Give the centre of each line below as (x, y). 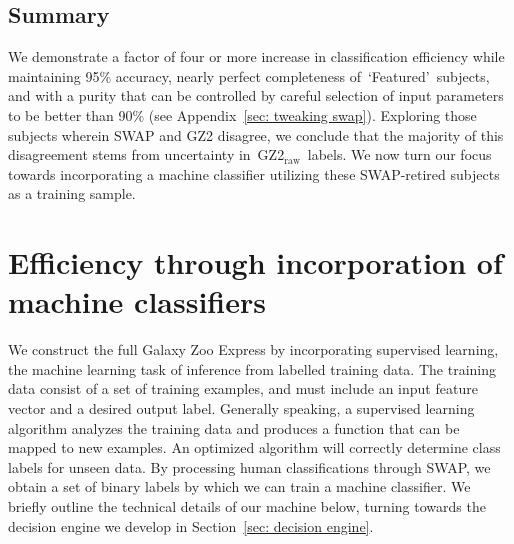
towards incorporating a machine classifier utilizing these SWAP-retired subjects (254, 173)
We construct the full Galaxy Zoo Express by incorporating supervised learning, (253, 349)
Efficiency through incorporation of (255, 262)
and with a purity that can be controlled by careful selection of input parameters (256, 95)
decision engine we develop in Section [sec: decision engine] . (191, 525)
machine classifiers (137, 301)
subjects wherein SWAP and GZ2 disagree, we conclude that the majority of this (256, 134)
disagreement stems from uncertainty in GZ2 (146, 154)
